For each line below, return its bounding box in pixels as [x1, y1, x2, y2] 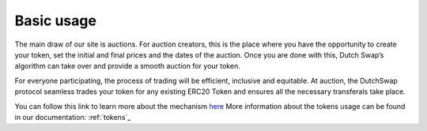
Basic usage [14, 12, 96, 29]
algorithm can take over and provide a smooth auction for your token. [14, 62, 240, 71]
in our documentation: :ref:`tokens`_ [14, 112, 131, 122]
